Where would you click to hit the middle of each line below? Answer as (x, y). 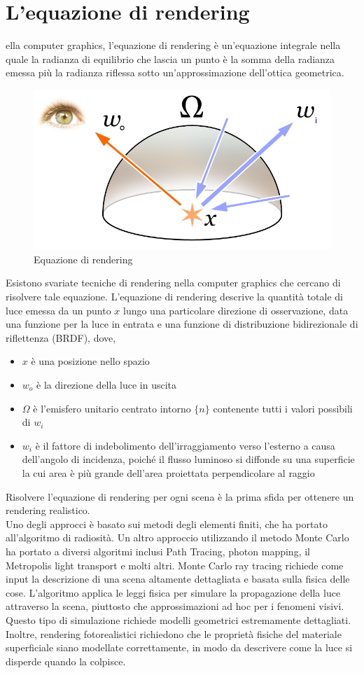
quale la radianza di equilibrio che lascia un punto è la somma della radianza (170, 58)
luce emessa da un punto (58, 310)
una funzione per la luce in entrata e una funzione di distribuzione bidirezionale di (182, 324)
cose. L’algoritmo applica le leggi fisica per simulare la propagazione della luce (173, 592)
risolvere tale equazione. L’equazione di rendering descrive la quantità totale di (174, 297)
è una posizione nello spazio (90, 361)
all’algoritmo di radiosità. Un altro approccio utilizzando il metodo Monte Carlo (177, 537)
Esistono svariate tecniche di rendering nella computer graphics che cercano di (173, 283)
